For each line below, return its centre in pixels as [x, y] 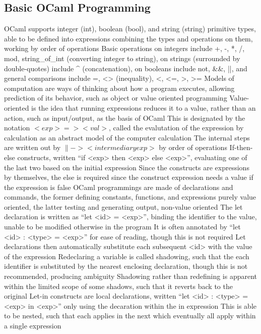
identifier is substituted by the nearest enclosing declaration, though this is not [126, 266]
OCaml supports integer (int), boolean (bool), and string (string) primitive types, [130, 29]
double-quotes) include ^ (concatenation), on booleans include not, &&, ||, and [126, 68]
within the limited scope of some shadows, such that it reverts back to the [118, 286]
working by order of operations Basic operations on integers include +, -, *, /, [124, 48]
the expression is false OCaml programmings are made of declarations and [119, 187]
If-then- [241, 147]
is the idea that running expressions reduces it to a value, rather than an [144, 107]
